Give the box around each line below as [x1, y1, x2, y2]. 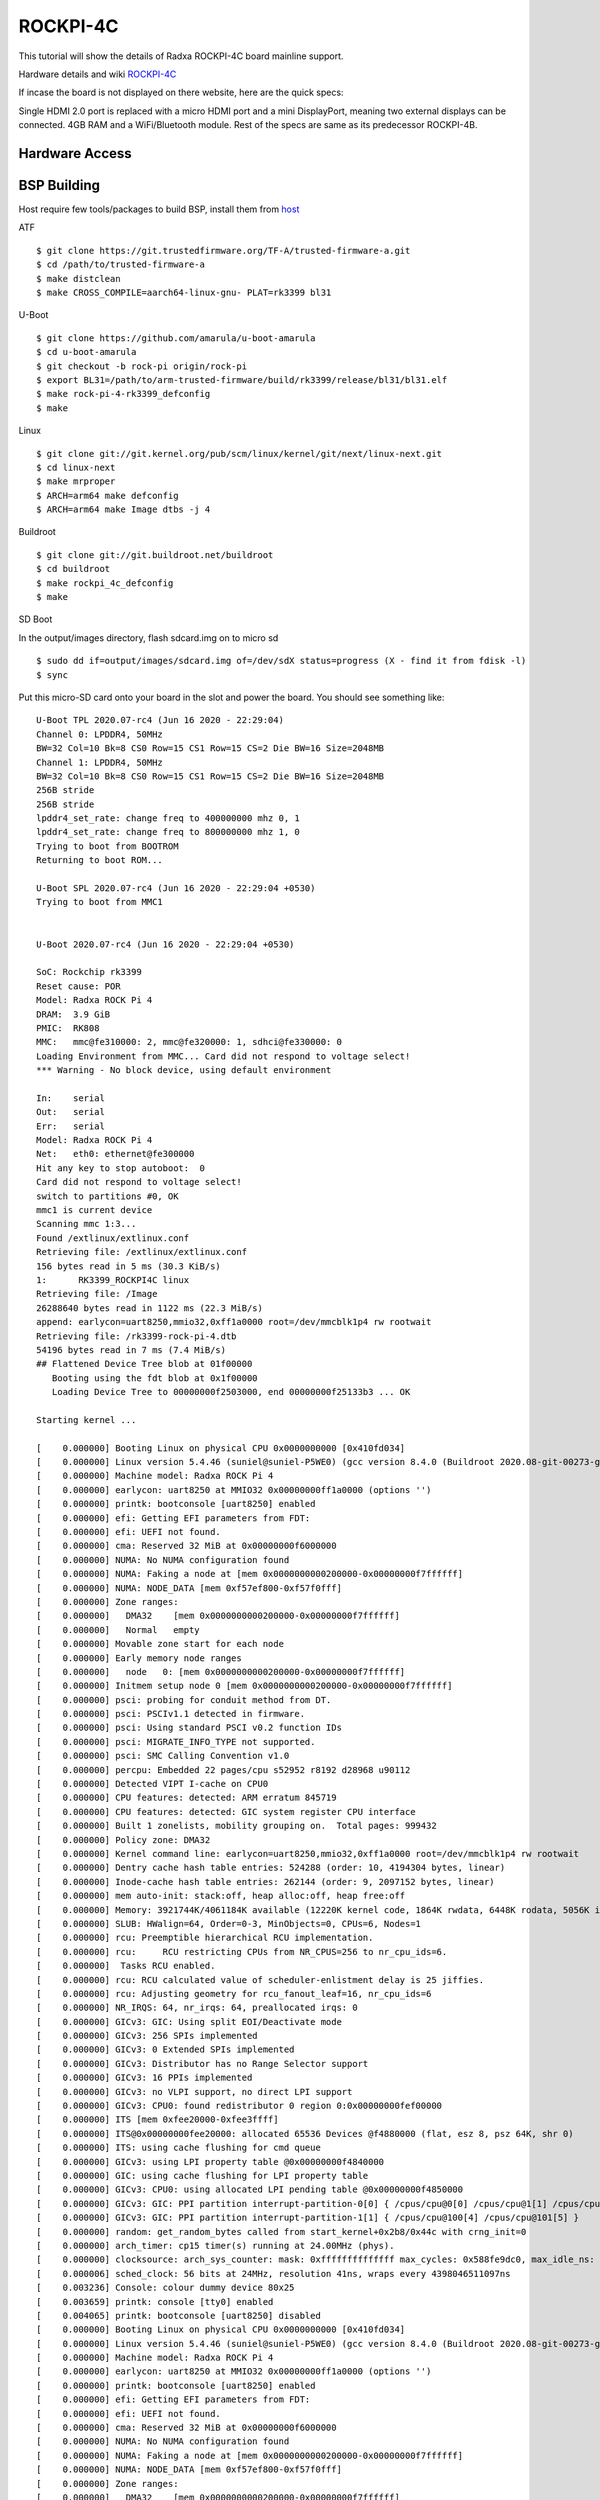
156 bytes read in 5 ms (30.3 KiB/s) [36, 1260, 222, 1272]
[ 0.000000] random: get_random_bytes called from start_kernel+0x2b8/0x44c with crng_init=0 [36, 2226, 527, 2237]
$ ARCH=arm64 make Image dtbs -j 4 [36, 504, 211, 515]
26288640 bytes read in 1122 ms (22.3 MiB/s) [36, 1302, 264, 1314]
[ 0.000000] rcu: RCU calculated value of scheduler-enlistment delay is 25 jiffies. [36, 1974, 485, 1985]
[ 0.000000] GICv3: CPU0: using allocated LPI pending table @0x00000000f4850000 [36, 2184, 464, 2195]
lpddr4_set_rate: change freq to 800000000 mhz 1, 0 [36, 826, 300, 838]
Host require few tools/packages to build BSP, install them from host [18, 203, 300, 215]
